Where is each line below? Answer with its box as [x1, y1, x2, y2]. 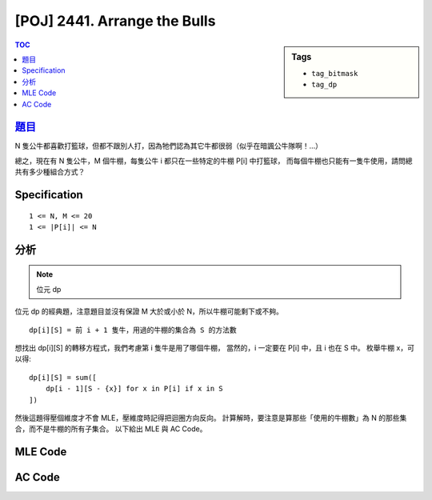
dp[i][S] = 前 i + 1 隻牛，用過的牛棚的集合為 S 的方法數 [29, 325, 238, 334]
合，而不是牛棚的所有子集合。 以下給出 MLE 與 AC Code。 [14, 424, 207, 434]
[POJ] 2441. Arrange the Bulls [14, 12, 216, 30]
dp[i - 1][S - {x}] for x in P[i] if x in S [45, 384, 223, 394]
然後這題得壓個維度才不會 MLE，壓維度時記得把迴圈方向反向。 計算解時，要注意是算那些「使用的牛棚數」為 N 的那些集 [14, 413, 407, 422]
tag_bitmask [311, 69, 358, 78]
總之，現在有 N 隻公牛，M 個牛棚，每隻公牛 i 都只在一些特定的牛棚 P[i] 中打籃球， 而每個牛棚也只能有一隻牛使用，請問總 [14, 156, 413, 166]
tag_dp [311, 80, 338, 90]
